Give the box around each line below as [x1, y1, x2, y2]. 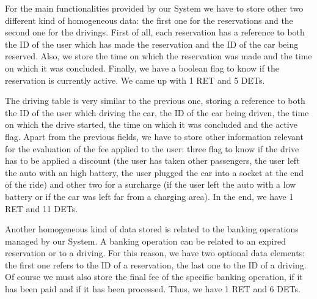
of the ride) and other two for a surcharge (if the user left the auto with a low [5, 178, 296, 191]
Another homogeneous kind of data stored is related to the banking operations [5, 223, 299, 235]
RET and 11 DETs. [5, 202, 78, 215]
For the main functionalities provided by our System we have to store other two [5, 2, 304, 14]
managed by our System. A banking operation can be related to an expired [5, 234, 286, 247]
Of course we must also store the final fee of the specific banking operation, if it [5, 270, 303, 283]
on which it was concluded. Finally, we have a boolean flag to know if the [5, 61, 280, 74]
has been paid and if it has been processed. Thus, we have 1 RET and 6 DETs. [5, 282, 301, 295]
